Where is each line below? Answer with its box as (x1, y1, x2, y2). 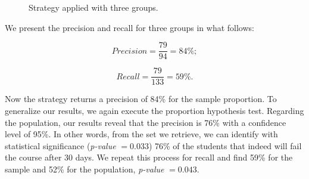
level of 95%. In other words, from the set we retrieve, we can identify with (5, 128, 278, 140)
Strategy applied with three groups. (29, 1, 158, 13)
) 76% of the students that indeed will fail (148, 139, 302, 152)
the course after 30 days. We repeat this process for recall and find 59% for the (5, 151, 293, 163)
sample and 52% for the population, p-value (5, 162, 164, 175)
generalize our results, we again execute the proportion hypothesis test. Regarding (5, 104, 304, 116)
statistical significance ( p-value (5, 139, 116, 152)
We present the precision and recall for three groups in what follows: (5, 21, 254, 33)
